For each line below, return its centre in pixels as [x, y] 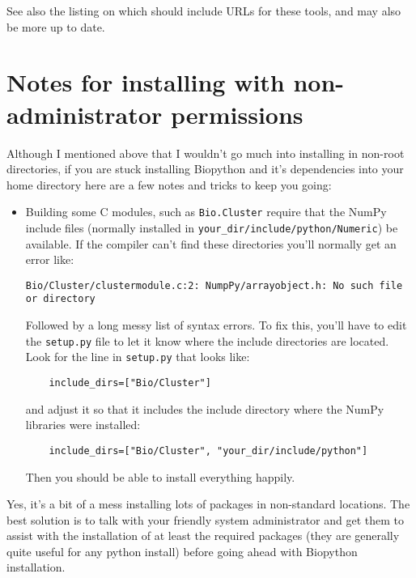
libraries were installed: [83, 425]
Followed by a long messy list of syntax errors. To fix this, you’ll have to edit [216, 325]
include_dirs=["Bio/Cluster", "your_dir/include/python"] [208, 450]
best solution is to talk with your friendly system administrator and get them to [206, 519]
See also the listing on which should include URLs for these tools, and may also [204, 11]
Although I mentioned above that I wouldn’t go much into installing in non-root [206, 153]
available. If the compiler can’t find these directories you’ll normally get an [211, 243]
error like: [50, 259]
